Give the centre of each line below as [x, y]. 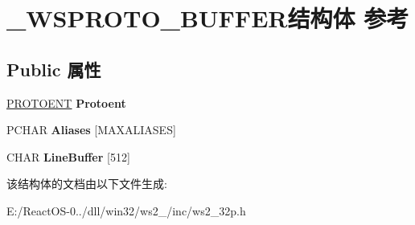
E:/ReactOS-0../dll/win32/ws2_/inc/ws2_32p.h [126, 210]
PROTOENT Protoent [66, 102]
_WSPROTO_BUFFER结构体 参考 [208, 18]
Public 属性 [54, 69]
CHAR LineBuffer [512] [68, 156]
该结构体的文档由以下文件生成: [87, 184]
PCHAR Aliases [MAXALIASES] [91, 130]
